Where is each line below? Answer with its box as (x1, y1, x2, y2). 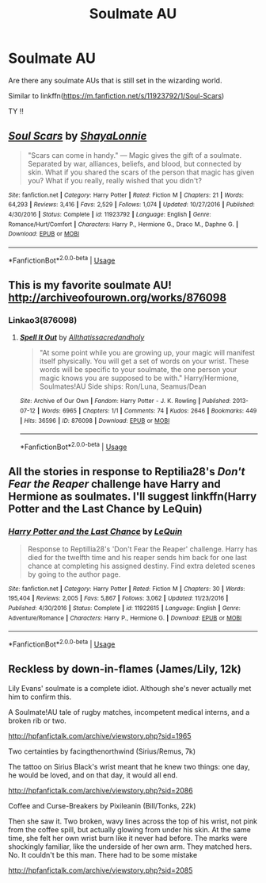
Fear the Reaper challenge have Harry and (8, 478, 221, 491)
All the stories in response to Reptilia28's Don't (8, 465, 245, 478)
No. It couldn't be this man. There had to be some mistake (8, 850, 198, 859)
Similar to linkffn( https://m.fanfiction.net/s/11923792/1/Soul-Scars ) (8, 90, 225, 100)
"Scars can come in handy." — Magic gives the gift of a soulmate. (27, 150, 242, 159)
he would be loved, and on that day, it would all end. (8, 770, 178, 780)
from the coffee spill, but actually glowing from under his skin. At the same (8, 824, 251, 834)
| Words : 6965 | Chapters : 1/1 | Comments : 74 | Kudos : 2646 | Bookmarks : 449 (36, 407, 257, 415)
